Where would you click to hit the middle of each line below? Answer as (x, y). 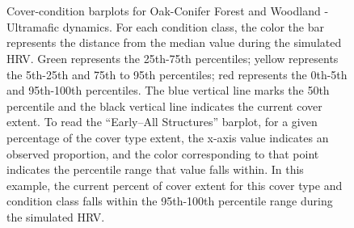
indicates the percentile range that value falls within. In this (155, 169)
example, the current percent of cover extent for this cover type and (175, 185)
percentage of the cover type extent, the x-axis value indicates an (168, 137)
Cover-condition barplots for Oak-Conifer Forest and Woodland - (168, 11)
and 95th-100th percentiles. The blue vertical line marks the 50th (168, 90)
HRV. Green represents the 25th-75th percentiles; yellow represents (173, 58)
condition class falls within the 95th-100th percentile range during (170, 201)
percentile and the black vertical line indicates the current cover (164, 106)
